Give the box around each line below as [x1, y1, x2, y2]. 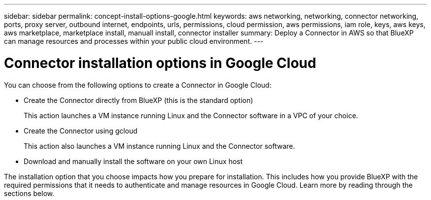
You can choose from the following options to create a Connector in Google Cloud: [4, 80, 272, 89]
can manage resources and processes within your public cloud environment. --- [4, 37, 264, 45]
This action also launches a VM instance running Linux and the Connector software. [24, 141, 295, 150]
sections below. [4, 189, 55, 198]
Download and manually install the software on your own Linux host [24, 157, 243, 166]
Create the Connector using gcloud [24, 126, 138, 135]
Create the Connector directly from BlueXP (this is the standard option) [24, 96, 253, 104]
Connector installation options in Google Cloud [4, 54, 316, 71]
